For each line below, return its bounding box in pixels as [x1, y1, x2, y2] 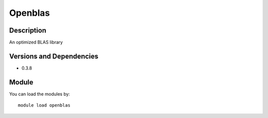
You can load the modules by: [9, 91, 70, 97]
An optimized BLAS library [9, 39, 63, 45]
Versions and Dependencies [9, 52, 99, 60]
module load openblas [18, 103, 70, 108]
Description [9, 26, 47, 35]
